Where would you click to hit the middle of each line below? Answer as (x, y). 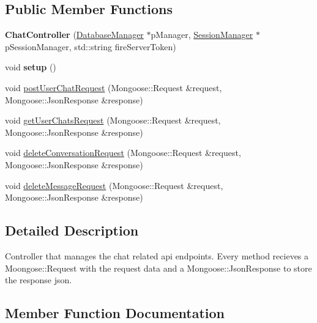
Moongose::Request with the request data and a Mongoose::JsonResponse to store (158, 268)
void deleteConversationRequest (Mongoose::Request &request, (123, 153)
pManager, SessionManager (202, 35)
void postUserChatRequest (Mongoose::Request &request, (114, 87)
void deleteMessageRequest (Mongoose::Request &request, (114, 185)
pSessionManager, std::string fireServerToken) (91, 46)
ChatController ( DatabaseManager (74, 35)
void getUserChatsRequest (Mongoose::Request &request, (113, 120)
